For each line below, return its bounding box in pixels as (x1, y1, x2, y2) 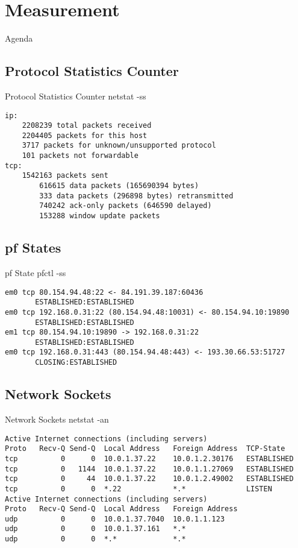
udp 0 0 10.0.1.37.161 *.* (5, 524, 186, 534)
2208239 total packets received (22, 121, 152, 130)
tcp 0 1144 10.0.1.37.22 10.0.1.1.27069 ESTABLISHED (5, 464, 294, 473)
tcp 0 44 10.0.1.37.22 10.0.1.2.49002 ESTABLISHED (5, 474, 294, 483)
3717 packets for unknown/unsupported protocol (22, 141, 216, 150)
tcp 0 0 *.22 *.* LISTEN (5, 484, 272, 493)
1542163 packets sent (22, 171, 108, 180)
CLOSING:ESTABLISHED (35, 358, 117, 367)
